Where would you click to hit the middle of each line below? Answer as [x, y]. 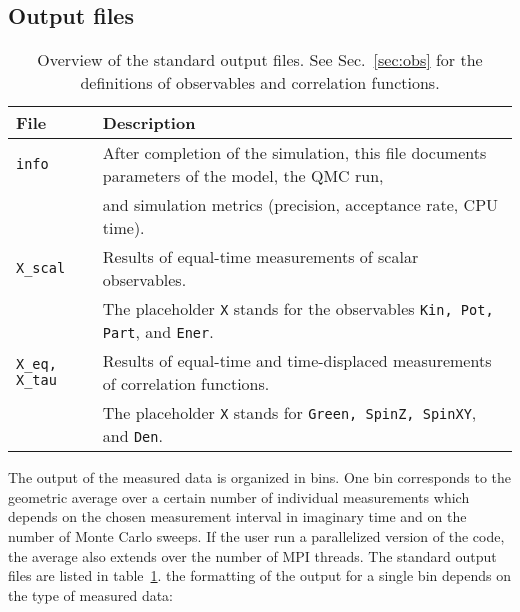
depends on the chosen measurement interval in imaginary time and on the [237, 516]
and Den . [132, 436]
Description [149, 123]
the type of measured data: [91, 594]
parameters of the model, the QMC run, [243, 176]
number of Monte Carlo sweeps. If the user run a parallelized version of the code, [256, 535]
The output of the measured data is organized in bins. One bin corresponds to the [260, 477]
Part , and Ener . [158, 332]
